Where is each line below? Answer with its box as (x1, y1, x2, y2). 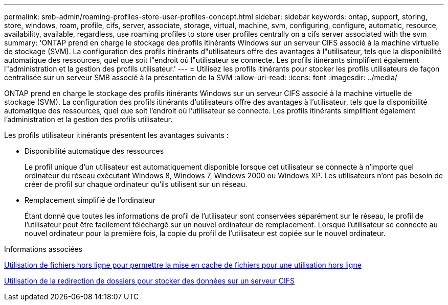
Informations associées (4, 245, 82, 253)
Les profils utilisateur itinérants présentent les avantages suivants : (4, 131, 229, 139)
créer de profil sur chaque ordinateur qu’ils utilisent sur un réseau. (25, 180, 248, 189)
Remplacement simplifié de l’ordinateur (25, 196, 156, 204)
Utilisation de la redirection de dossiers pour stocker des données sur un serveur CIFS (4, 276, 295, 285)
